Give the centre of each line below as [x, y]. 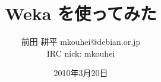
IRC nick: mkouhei [81, 53]
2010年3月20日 [81, 73]
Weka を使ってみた [81, 13]
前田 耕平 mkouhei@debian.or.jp [81, 42]
